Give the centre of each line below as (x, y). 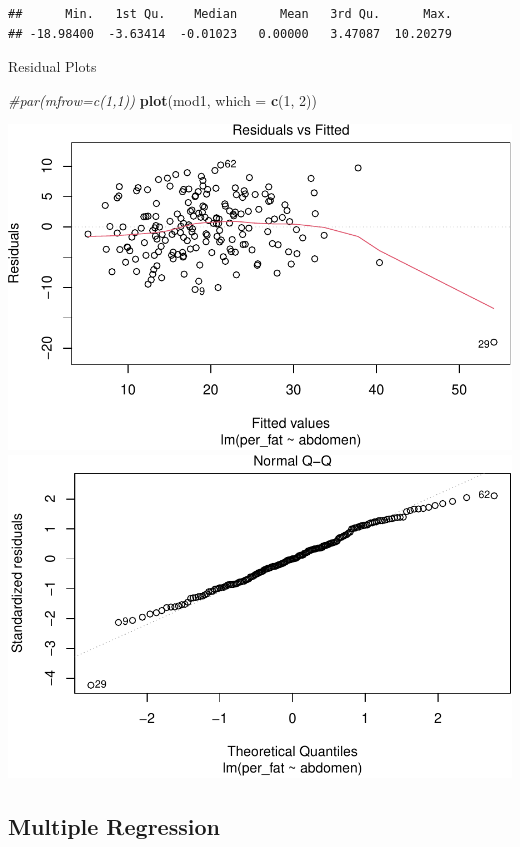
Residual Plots (52, 66)
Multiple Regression (114, 826)
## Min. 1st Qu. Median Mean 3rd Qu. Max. (230, 14)
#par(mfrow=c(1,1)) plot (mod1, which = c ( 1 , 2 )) (162, 99)
